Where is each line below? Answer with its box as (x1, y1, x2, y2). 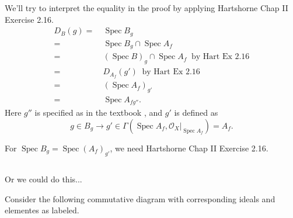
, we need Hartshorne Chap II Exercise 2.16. (110, 141, 268, 154)
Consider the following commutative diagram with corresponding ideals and (5, 192, 275, 205)
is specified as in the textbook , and (34, 106, 163, 119)
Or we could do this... (5, 173, 82, 185)
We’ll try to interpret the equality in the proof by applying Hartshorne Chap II (5, 2, 288, 14)
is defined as (174, 106, 218, 119)
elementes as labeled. (5, 204, 79, 216)
